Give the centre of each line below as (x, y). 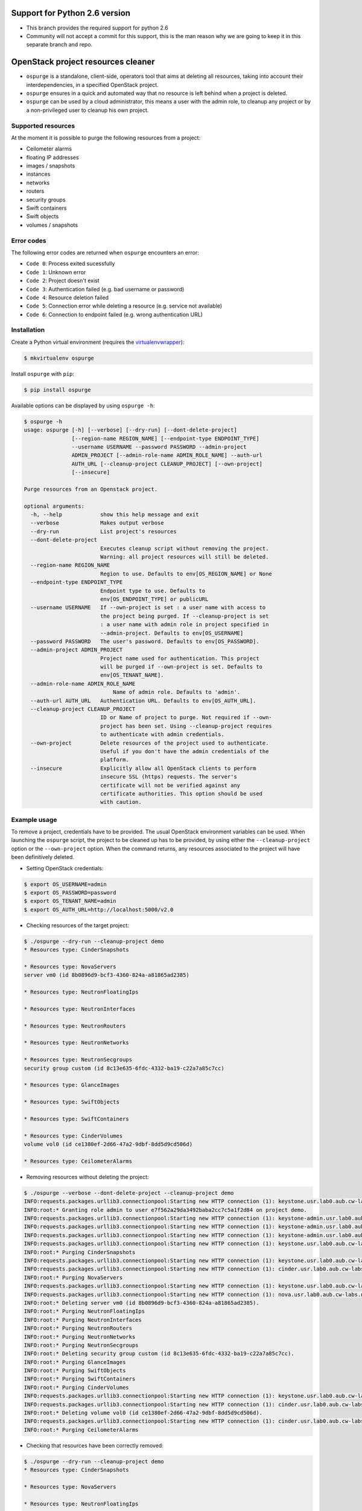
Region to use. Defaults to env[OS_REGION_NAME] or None (186, 574)
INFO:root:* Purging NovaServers (73, 1277)
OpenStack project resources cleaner (83, 62)
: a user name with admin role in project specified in (184, 625)
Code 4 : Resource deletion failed (67, 297)
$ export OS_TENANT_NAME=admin (70, 901)
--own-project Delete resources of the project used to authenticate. (150, 743)
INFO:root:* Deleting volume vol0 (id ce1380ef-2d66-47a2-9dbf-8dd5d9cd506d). (143, 1413)
